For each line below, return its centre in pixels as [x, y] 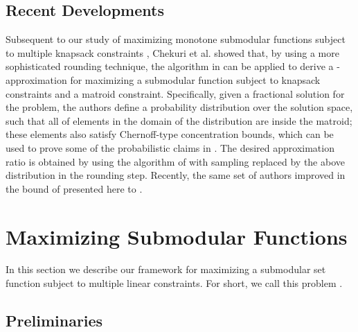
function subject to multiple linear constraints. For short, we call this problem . [174, 283]
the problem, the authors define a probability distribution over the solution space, [179, 107]
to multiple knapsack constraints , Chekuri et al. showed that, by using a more [172, 52]
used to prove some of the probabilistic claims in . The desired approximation [170, 147]
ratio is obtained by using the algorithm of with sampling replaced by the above [175, 161]
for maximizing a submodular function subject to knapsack [195, 79]
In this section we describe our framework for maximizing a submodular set [166, 269]
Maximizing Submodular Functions [177, 236]
